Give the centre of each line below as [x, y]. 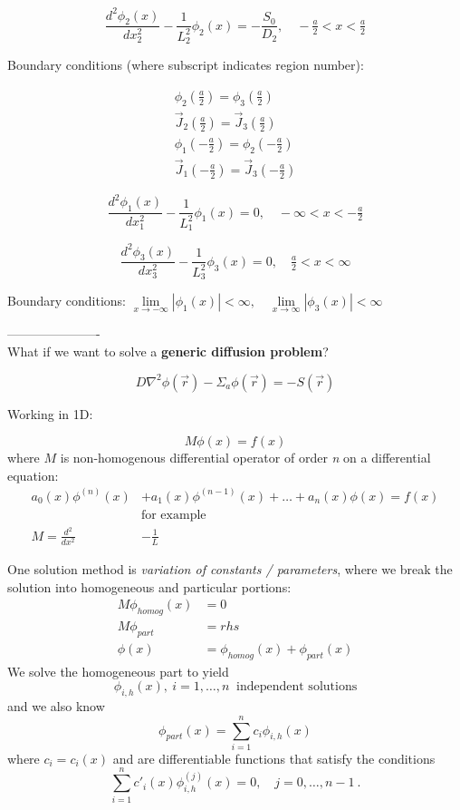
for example [173, 515]
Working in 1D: [50, 413]
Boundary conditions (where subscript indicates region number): [186, 65]
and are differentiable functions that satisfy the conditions [274, 758]
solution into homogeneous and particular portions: [149, 586]
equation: [33, 475]
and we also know [56, 706]
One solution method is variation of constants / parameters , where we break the [230, 569]
